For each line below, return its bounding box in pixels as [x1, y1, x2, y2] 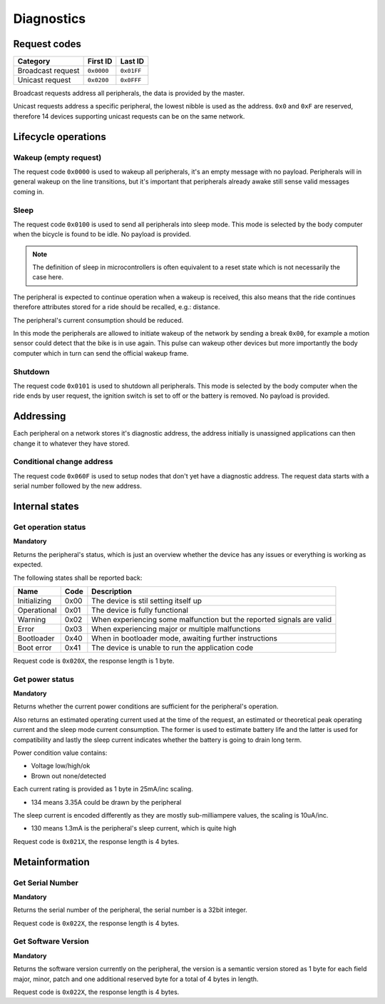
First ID [87, 56, 113, 66]
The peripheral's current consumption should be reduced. [13, 316, 184, 324]
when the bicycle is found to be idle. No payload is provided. [13, 230, 192, 239]
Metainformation [13, 855, 91, 868]
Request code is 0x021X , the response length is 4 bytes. [13, 837, 180, 845]
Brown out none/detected [31, 771, 106, 780]
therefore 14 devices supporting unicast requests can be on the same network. [13, 111, 245, 121]
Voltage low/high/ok [31, 761, 91, 770]
